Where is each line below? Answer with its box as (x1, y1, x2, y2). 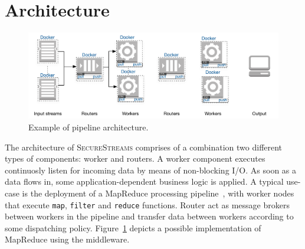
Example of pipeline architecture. (28, 121, 149, 133)
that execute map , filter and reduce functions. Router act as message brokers (5, 198, 290, 211)
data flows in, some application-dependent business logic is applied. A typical (5, 175, 284, 188)
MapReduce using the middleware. (5, 233, 130, 245)
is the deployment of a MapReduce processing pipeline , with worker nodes (22, 186, 294, 199)
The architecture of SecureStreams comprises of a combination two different (5, 140, 283, 153)
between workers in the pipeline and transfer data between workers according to (5, 210, 294, 222)
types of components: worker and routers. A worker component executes (5, 152, 265, 165)
